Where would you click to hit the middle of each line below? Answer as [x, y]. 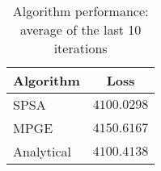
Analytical [42, 151]
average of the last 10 [80, 29]
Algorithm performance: [80, 11]
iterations [80, 48]
